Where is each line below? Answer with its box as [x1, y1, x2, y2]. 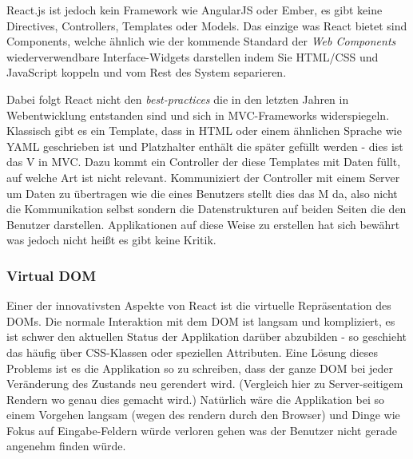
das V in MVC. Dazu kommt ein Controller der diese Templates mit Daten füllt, [6, 153, 401, 170]
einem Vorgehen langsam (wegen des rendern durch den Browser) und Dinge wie [6, 406, 400, 423]
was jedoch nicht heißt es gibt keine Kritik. [6, 231, 216, 248]
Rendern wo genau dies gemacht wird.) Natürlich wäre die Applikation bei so [6, 390, 385, 407]
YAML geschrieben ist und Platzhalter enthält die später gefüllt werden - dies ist [6, 137, 403, 154]
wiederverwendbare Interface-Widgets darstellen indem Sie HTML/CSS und [6, 48, 379, 65]
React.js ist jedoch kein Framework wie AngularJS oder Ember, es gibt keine [6, 2, 383, 18]
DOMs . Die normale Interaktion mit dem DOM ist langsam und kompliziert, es [6, 312, 395, 329]
